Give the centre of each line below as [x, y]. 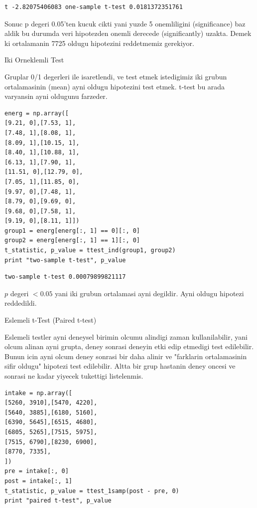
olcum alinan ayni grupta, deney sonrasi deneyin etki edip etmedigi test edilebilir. [129, 346]
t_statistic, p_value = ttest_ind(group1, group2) [90, 251]
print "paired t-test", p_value [58, 501]
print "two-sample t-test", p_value [65, 260]
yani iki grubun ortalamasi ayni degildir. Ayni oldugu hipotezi [149, 293]
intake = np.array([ [39, 393]
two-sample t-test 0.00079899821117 [65, 277]
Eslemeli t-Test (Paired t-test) [51, 320]
